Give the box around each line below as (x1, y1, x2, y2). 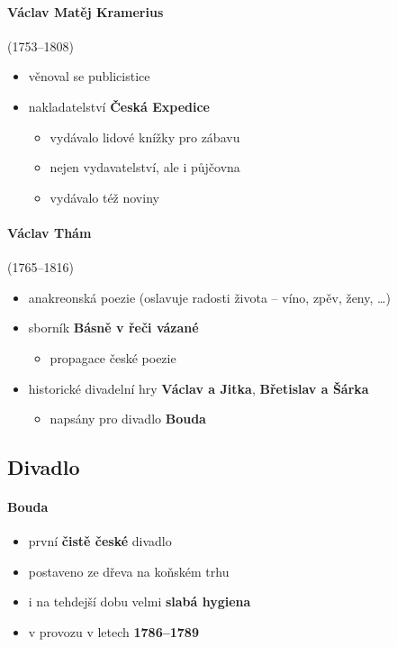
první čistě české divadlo (28, 532, 172, 551)
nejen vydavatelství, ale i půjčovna (50, 158, 240, 177)
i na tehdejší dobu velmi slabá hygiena (28, 592, 251, 611)
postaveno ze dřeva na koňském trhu (28, 561, 230, 580)
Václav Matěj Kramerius (7, 2, 164, 21)
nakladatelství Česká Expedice (28, 96, 210, 115)
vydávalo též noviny (50, 187, 159, 206)
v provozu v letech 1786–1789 (28, 623, 199, 642)
